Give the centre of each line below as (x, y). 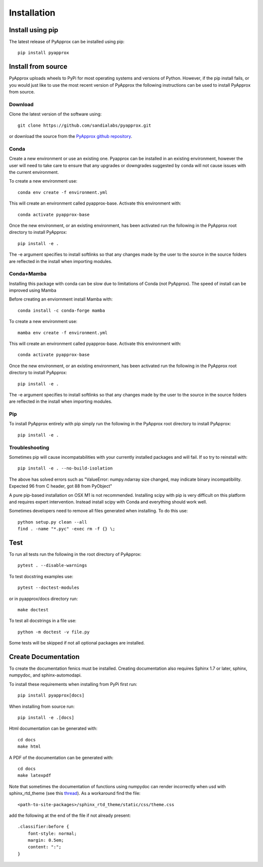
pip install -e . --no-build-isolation (65, 468)
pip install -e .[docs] (46, 718)
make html (29, 747)
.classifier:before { (43, 827)
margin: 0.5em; (46, 840)
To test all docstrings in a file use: (43, 621)
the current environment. (34, 172)
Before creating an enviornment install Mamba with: (61, 299)
